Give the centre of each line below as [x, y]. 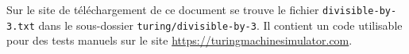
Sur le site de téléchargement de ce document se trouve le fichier [163, 9]
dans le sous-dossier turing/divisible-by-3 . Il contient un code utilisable [220, 25]
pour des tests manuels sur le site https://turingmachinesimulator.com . [179, 40]
